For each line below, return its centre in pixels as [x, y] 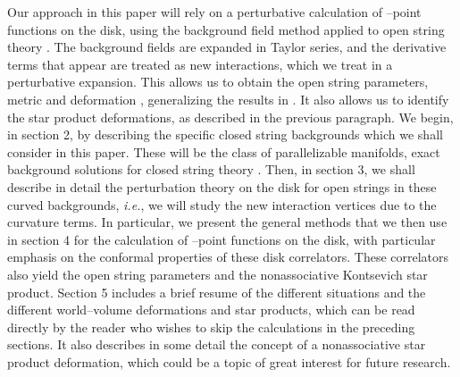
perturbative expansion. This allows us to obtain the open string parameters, [218, 82]
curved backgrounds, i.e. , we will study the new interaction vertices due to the [222, 204]
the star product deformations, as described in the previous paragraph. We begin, [230, 117]
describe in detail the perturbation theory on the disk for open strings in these [222, 186]
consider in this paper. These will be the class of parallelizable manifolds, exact [224, 151]
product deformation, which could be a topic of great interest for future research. [229, 361]
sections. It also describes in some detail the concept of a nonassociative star [217, 344]
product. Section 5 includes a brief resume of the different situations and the [217, 292]
